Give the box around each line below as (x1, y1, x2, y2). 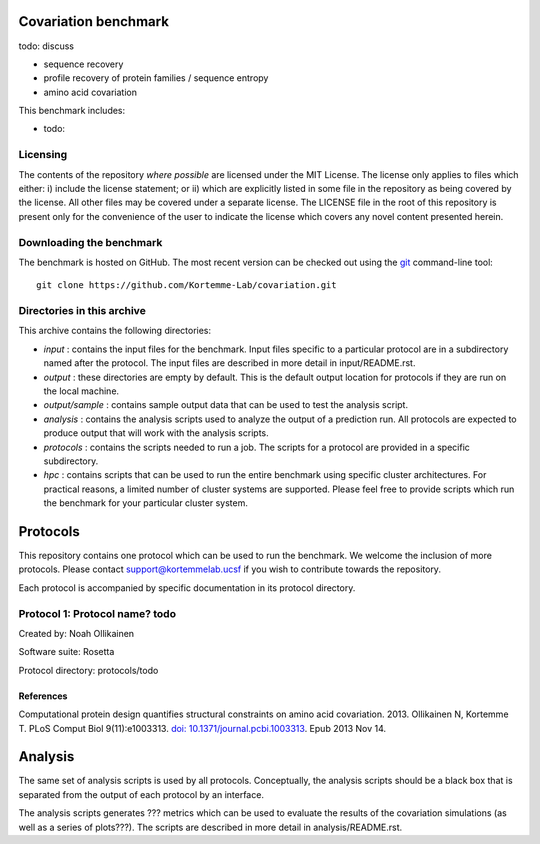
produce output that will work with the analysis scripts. (43, 427, 269, 439)
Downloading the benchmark (18, 235, 163, 249)
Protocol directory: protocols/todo (18, 664, 159, 676)
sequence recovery (43, 58, 124, 70)
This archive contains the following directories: (18, 325, 212, 337)
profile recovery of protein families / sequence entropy (43, 72, 269, 84)
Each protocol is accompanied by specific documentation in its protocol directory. (18, 581, 356, 594)
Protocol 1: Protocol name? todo (18, 606, 177, 620)
